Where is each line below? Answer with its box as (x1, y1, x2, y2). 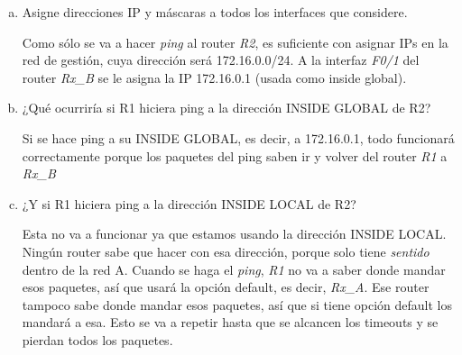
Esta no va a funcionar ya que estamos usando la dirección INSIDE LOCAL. (22, 224, 447, 243)
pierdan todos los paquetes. (22, 330, 173, 349)
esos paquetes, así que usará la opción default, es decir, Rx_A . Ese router (22, 278, 430, 296)
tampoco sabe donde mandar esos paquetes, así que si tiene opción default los (22, 295, 452, 314)
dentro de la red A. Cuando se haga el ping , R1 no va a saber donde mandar (22, 259, 446, 278)
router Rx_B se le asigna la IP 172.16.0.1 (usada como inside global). (22, 68, 407, 86)
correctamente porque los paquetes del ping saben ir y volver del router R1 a (22, 146, 448, 165)
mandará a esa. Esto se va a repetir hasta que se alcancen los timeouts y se (22, 313, 439, 332)
